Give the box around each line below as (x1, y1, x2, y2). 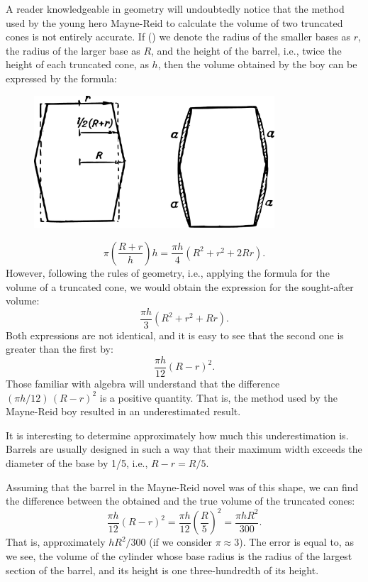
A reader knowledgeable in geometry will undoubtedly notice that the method (6, 1, 345, 16)
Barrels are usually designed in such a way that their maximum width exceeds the (6, 441, 362, 456)
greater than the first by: (6, 341, 113, 356)
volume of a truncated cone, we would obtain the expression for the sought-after (6, 279, 354, 294)
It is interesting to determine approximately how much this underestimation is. (6, 427, 349, 442)
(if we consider (149, 534, 213, 549)
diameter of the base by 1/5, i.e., (6, 456, 148, 471)
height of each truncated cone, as (6, 57, 149, 72)
